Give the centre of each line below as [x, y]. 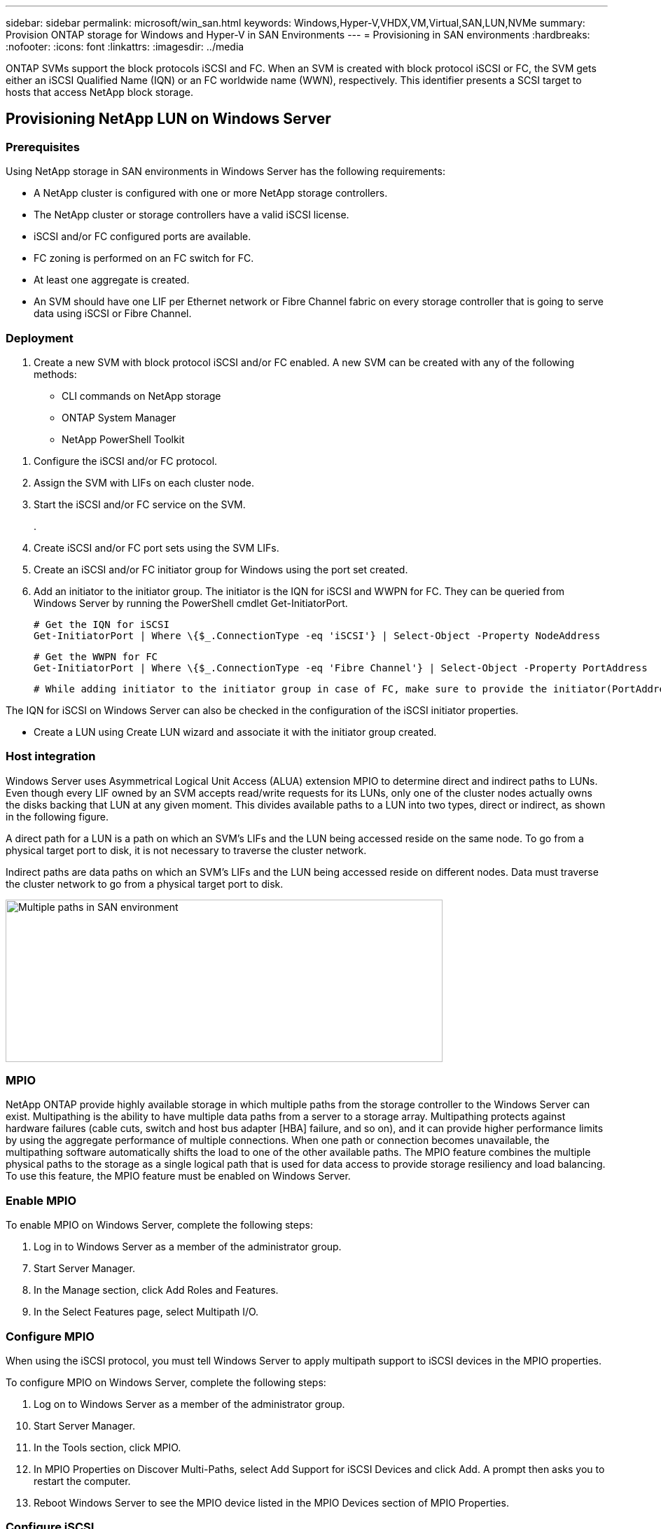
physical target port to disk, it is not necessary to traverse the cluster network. [186, 850]
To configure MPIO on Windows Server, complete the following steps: [166, 1382]
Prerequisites [43, 147]
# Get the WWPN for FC [96, 656]
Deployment [40, 338]
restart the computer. [82, 1481]
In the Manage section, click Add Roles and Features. [156, 1290]
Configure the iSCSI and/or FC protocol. [126, 461]
